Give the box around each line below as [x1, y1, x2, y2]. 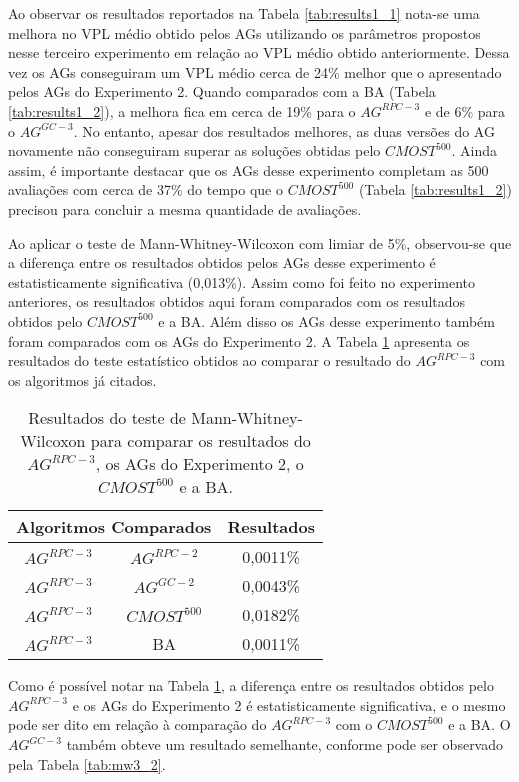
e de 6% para [424, 100, 506, 121]
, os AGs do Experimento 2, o [95, 452, 304, 476]
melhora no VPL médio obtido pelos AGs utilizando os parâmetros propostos [8, 22, 481, 43]
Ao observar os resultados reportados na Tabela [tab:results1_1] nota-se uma [8, 3, 480, 23]
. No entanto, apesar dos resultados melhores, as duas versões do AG [73, 120, 495, 141]
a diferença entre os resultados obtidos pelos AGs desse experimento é [8, 252, 436, 273]
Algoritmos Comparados [16, 515, 212, 539]
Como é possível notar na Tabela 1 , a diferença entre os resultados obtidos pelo [8, 675, 494, 696]
